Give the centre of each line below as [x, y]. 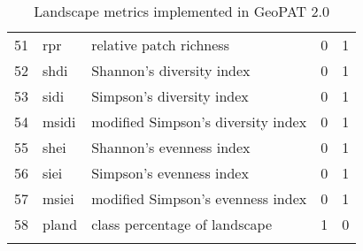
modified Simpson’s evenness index [199, 198]
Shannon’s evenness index [171, 147]
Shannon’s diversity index [171, 70]
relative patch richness [160, 45]
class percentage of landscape [181, 224]
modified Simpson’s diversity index [199, 122]
